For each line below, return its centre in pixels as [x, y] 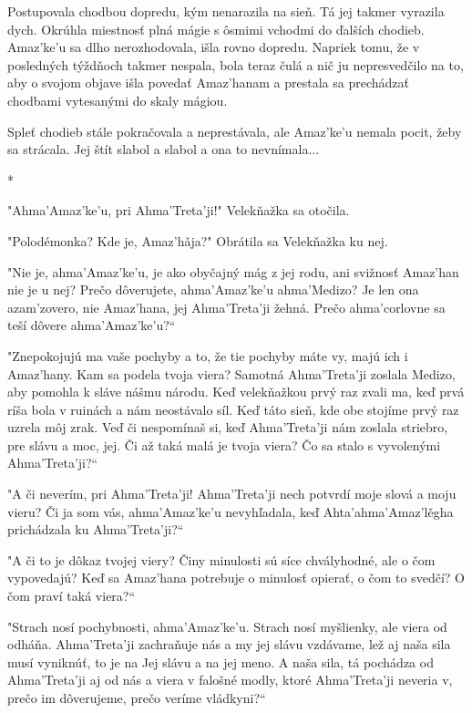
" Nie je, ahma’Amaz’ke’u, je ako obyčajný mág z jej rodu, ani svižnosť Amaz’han [233, 271]
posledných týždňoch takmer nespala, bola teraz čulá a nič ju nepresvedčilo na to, [236, 64]
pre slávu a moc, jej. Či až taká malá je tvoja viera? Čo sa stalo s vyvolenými [224, 444]
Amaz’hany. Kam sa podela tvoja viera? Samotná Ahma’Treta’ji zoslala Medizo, [231, 373]
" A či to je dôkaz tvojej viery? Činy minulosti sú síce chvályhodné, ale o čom [221, 559]
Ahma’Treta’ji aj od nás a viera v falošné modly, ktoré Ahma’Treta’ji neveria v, [230, 680]
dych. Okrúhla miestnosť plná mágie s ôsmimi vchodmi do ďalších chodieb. [216, 29]
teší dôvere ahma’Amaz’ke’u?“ [92, 325]
